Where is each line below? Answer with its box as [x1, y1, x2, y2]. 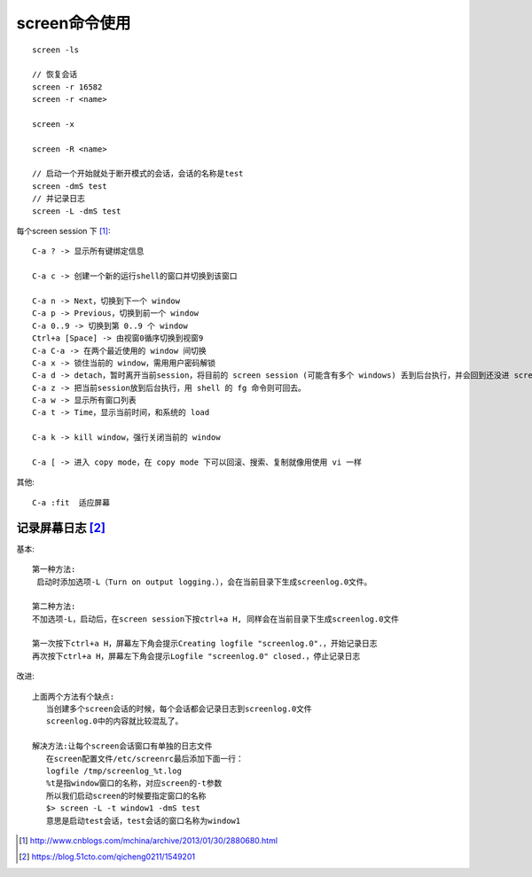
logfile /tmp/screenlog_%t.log [45, 765, 182, 776]
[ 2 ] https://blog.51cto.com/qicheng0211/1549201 [19, 851, 195, 862]
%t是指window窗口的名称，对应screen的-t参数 [45, 779, 223, 788]
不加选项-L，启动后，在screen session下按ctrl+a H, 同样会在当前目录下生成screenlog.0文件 [32, 614, 399, 624]
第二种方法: [32, 601, 76, 612]
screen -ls [32, 44, 80, 55]
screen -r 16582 [32, 82, 103, 92]
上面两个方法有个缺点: [32, 692, 115, 701]
